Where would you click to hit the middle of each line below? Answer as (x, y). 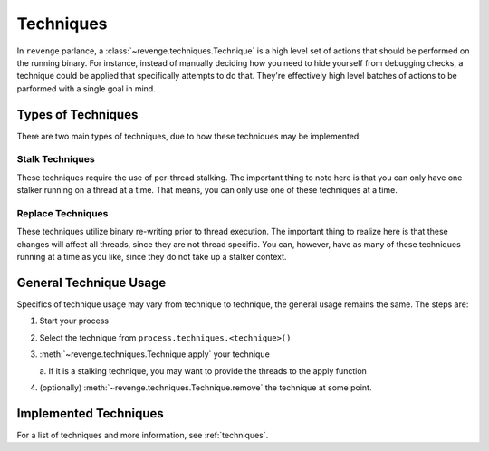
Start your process (74, 321)
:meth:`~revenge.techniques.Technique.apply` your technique (155, 354)
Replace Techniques (62, 213)
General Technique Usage (91, 282)
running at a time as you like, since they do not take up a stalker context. (152, 257)
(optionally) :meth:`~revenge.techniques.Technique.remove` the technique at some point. (206, 387)
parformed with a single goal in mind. (86, 88)
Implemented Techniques (91, 413)
